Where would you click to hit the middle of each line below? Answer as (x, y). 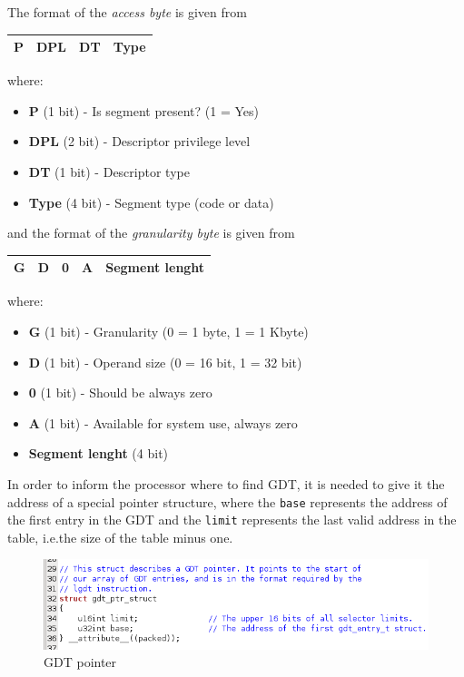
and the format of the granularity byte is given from (151, 233)
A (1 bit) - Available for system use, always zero (163, 422)
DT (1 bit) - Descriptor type (109, 171)
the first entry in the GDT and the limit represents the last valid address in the (232, 520)
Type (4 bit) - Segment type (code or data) (151, 202)
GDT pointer (80, 662)
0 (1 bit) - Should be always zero (120, 392)
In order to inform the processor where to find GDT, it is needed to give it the (226, 483)
